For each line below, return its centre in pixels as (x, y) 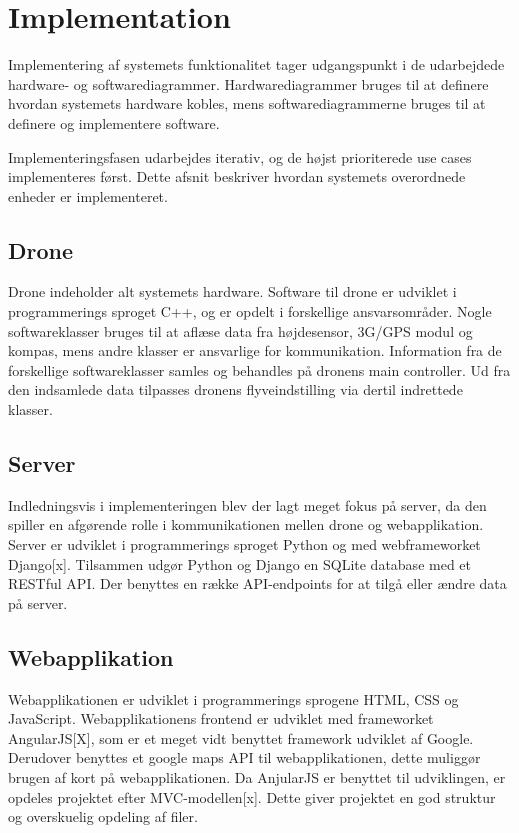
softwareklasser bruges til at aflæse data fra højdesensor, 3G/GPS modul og (240, 330)
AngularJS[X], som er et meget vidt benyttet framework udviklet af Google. (241, 737)
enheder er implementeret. (88, 195)
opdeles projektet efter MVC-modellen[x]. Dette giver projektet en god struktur (252, 796)
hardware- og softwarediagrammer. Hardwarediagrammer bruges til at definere (248, 83)
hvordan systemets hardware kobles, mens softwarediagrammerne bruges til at (247, 103)
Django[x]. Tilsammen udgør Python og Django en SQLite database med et (239, 563)
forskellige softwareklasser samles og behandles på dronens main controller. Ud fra (259, 369)
